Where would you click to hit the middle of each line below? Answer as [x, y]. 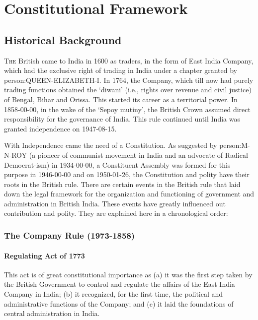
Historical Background [63, 39]
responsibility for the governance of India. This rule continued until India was [122, 119]
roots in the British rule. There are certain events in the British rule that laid [122, 184]
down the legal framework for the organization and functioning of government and [129, 194]
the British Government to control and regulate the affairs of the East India [120, 284]
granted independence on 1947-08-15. [60, 128]
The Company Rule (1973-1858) [70, 235]
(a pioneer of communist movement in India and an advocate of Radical [138, 155]
